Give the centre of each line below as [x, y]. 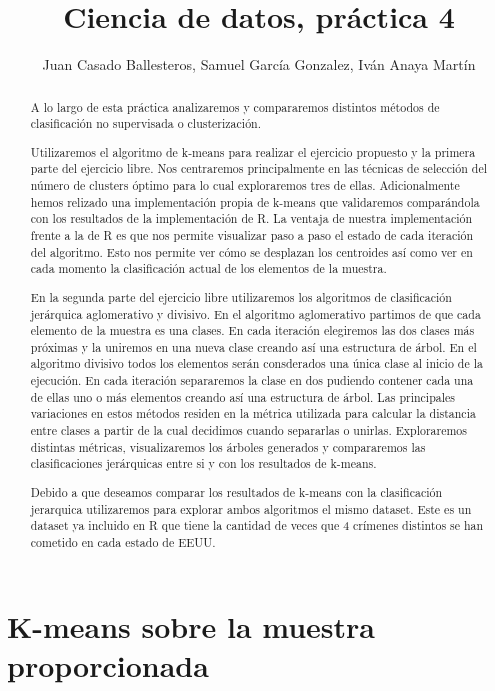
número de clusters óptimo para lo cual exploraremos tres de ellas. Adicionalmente [245, 185]
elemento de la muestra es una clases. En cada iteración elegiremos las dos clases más [252, 330]
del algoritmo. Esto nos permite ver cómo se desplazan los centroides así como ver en [251, 251]
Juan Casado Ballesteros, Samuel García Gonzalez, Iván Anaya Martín [259, 64]
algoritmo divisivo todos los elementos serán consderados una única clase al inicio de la [256, 363]
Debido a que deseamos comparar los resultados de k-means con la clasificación [236, 491]
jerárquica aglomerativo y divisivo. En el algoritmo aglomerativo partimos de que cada [255, 313]
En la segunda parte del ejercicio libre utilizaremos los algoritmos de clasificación [241, 296]
